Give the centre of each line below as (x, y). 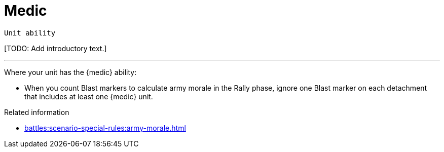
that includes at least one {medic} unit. (89, 96)
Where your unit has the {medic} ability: (70, 72)
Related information (37, 112)
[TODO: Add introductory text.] (55, 48)
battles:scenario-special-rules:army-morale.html (105, 128)
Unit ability (30, 33)
